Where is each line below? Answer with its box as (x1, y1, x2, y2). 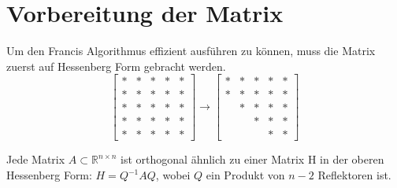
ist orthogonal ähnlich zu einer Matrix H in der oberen (121, 151, 384, 168)
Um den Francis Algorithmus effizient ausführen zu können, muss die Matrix (6, 42, 376, 59)
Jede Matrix (6, 151, 65, 168)
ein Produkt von (206, 167, 285, 183)
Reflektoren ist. (317, 167, 391, 183)
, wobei (155, 167, 191, 183)
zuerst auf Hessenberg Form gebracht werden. (6, 57, 226, 74)
